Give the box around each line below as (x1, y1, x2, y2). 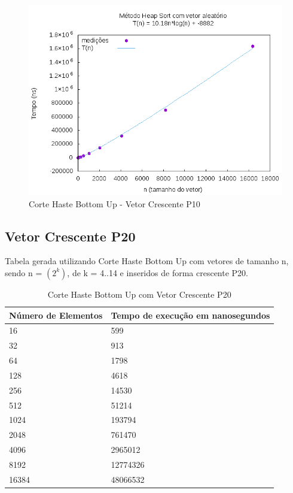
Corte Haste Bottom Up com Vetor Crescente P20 (47, 288, 231, 300)
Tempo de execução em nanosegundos (111, 308, 270, 321)
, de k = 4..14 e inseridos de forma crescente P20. (67, 266, 248, 279)
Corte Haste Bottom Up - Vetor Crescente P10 (29, 197, 200, 210)
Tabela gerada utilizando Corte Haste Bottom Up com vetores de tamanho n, (5, 255, 289, 267)
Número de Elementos (9, 308, 103, 321)
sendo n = (5, 266, 42, 279)
